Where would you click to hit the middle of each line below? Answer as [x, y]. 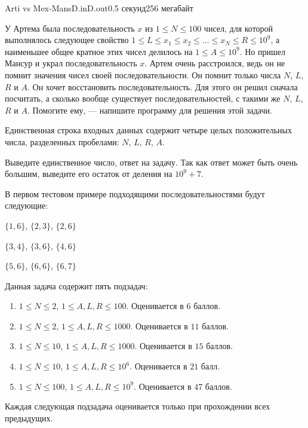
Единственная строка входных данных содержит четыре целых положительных [148, 130]
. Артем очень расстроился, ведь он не [215, 63]
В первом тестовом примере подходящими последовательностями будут [135, 193]
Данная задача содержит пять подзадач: [76, 285]
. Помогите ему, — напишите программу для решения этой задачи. [150, 110]
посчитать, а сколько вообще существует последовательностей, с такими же [143, 98]
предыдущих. [29, 418]
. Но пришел [262, 51]
